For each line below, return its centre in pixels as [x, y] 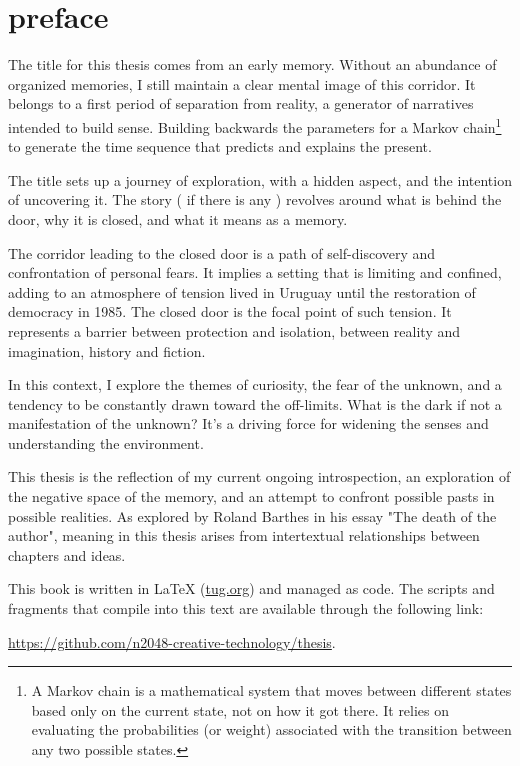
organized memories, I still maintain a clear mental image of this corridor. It [242, 83]
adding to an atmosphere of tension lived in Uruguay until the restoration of [242, 291]
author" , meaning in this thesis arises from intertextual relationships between [244, 535]
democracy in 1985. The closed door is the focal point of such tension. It [230, 311]
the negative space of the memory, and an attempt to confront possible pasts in [251, 496]
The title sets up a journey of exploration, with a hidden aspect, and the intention [260, 179]
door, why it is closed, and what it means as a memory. [178, 218]
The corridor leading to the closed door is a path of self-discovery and [222, 252]
